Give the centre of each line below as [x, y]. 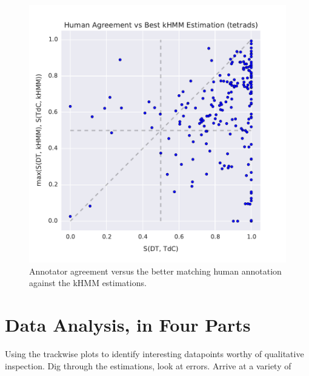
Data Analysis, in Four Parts [128, 324]
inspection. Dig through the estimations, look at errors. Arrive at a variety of [148, 365]
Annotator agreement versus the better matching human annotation [155, 271]
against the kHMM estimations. [88, 283]
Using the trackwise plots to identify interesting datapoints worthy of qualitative [154, 353]
